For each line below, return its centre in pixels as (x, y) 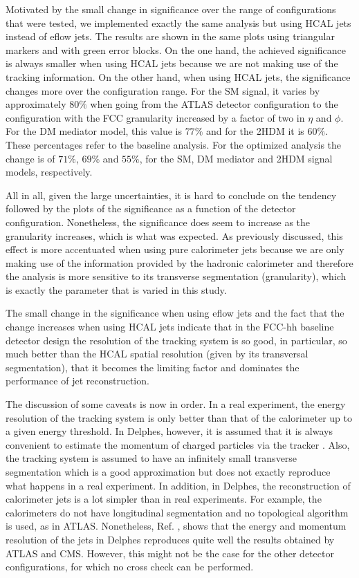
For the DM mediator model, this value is (94, 131)
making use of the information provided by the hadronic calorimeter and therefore (179, 262)
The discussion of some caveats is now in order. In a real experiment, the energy (176, 404)
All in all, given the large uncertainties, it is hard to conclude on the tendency (171, 195)
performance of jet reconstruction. (77, 381)
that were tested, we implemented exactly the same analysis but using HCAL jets (178, 22)
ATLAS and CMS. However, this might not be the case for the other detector (170, 553)
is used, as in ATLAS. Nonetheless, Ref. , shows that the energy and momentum (176, 526)
